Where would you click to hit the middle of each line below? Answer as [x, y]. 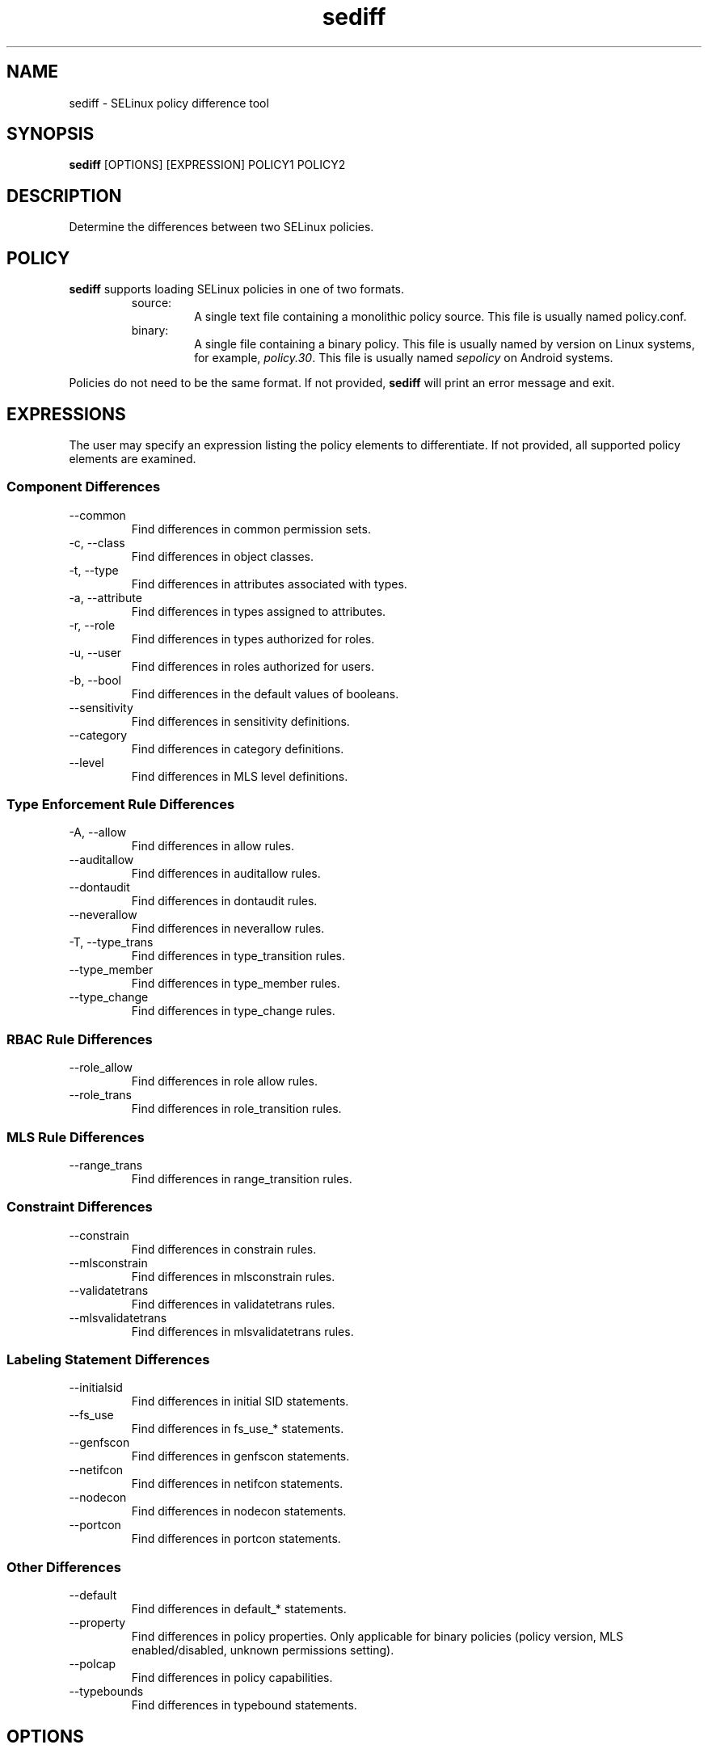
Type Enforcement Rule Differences [121, 805]
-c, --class [97, 542]
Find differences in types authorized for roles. [253, 638]
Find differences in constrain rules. [224, 1249]
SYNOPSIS [51, 134]
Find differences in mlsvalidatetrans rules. [242, 1331]
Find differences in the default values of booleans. [265, 693]
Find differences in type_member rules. [236, 984]
